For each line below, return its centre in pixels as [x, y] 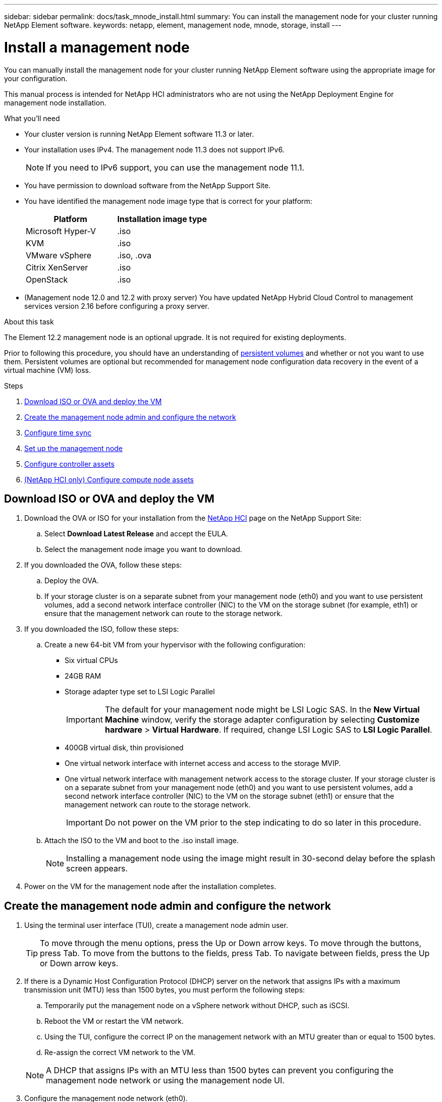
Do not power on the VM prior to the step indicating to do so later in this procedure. [263, 823]
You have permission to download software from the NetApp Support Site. [148, 185]
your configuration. [36, 78]
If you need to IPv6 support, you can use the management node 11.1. [175, 167]
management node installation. [55, 102]
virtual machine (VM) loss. [48, 370]
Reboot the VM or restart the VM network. [114, 1021]
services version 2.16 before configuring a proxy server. [117, 306]
